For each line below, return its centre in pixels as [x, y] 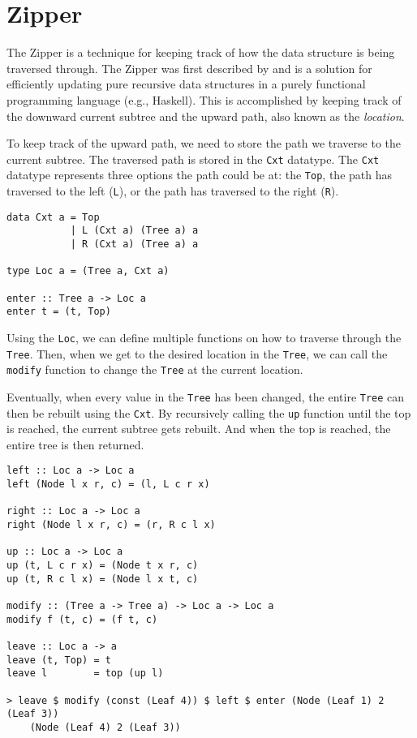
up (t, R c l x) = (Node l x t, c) [103, 579]
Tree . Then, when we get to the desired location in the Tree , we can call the [197, 353]
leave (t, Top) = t [59, 660]
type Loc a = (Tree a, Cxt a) [88, 271]
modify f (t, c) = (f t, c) [82, 619]
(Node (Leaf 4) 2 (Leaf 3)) [105, 727]
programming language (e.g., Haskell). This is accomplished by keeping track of [204, 99]
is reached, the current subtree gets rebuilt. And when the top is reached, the [199, 429]
